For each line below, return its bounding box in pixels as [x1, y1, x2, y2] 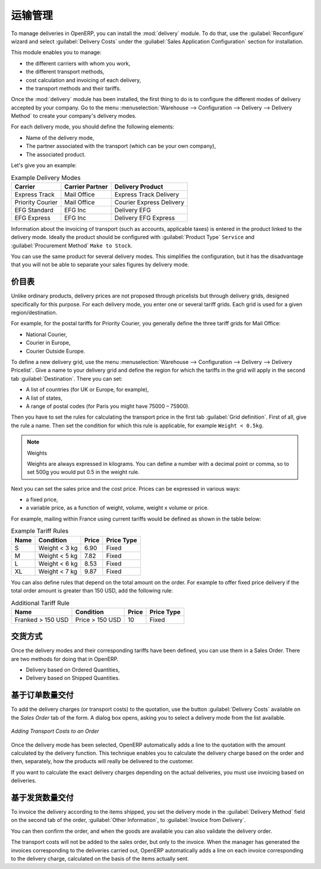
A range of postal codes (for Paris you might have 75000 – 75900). [26, 402, 190, 410]
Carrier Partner [64, 182, 108, 190]
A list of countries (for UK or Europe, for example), [26, 386, 149, 393]
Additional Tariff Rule [11, 598, 70, 607]
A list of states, [26, 394, 62, 401]
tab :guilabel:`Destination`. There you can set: [11, 375, 123, 382]
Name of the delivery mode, [26, 134, 95, 141]
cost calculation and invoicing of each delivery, [26, 76, 141, 83]
